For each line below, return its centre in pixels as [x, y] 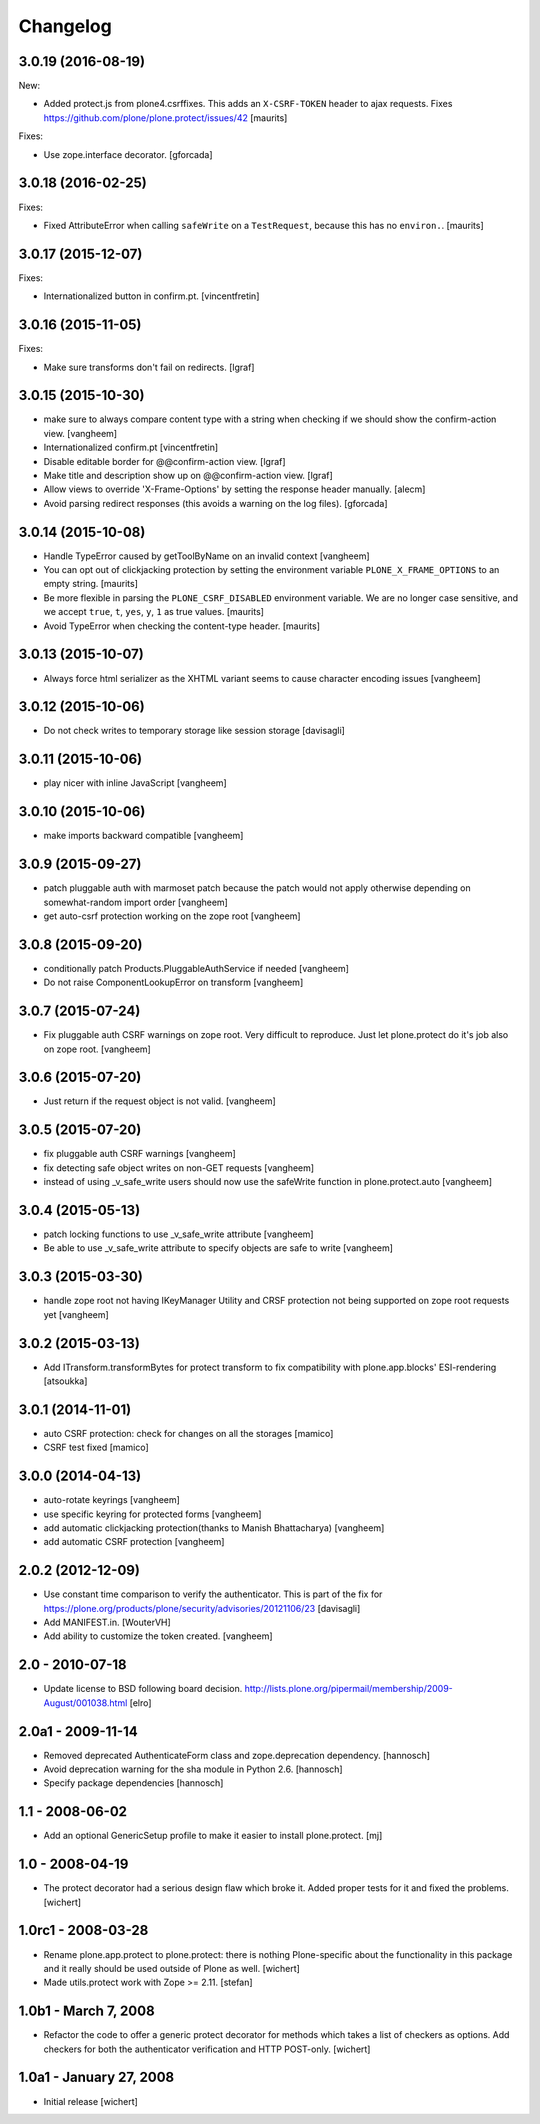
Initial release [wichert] [91, 2101]
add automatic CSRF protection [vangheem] [134, 1542]
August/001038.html [85, 1702]
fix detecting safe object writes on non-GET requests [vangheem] [179, 1167]
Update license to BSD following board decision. [143, 1689]
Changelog [65, 26]
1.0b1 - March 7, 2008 [86, 2011]
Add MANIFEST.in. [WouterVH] [107, 1622]
